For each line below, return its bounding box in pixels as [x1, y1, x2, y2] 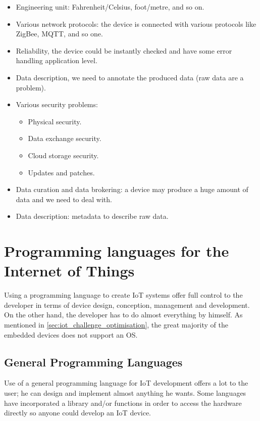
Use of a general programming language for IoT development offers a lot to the [4, 378, 248, 388]
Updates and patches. [28, 167, 95, 177]
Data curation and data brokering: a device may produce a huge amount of [16, 184, 248, 195]
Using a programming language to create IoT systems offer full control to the [4, 290, 243, 300]
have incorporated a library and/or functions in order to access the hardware [4, 397, 242, 408]
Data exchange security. [28, 133, 101, 144]
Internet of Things [4, 260, 135, 281]
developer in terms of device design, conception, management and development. [4, 299, 250, 310]
